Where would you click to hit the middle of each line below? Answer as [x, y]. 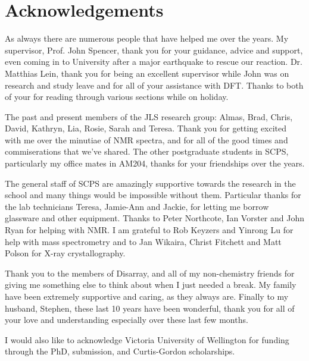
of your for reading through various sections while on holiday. [117, 97]
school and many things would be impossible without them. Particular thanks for [153, 195]
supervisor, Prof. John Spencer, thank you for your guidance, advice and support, [154, 50]
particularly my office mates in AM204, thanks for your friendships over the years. [155, 163]
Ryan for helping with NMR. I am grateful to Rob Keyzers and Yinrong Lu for [149, 230]
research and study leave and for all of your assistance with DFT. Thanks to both [154, 85]
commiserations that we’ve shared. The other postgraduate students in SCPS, [147, 151]
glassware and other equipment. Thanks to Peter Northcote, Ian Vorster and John [154, 218]
